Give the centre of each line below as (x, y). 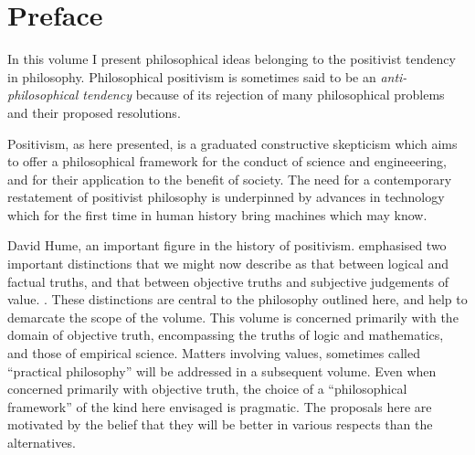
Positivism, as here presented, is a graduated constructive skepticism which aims (232, 143)
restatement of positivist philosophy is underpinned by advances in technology (226, 197)
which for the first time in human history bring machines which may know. (217, 214)
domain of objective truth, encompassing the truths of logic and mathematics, (226, 335)
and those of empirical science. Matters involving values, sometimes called (214, 353)
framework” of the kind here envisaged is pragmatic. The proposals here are (220, 406)
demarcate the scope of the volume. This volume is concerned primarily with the (233, 317)
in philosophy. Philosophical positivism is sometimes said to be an (192, 76)
